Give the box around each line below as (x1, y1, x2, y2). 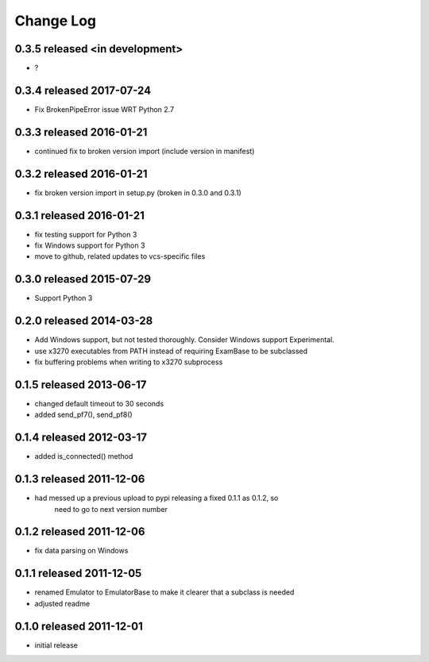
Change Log (14, 12, 97, 29)
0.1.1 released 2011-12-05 (14, 567, 142, 580)
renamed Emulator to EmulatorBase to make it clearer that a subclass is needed (34, 587, 295, 597)
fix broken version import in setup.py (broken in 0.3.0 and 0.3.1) (34, 187, 242, 198)
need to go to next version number (54, 504, 168, 514)
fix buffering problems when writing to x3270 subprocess (34, 357, 223, 367)
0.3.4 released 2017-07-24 (14, 83, 151, 97)
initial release (34, 640, 79, 650)
